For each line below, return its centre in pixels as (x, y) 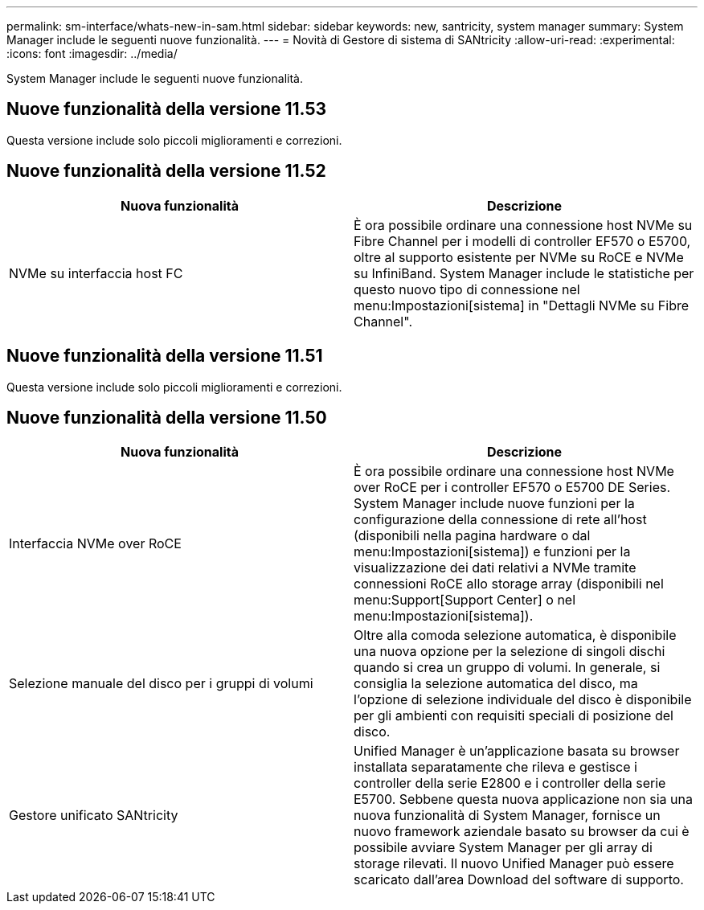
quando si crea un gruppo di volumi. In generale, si (507, 668)
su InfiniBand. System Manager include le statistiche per (524, 273)
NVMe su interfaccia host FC (96, 273)
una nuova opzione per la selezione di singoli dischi (510, 652)
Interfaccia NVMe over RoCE (95, 544)
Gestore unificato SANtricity (94, 816)
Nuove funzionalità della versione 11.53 (167, 109)
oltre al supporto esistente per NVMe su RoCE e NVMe (519, 257)
